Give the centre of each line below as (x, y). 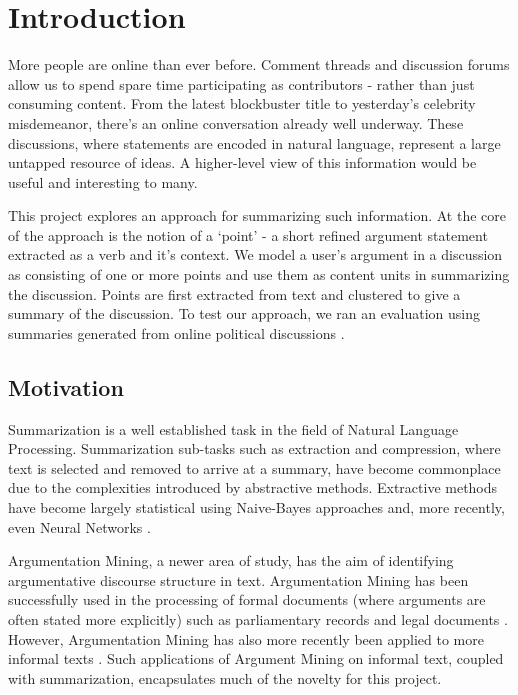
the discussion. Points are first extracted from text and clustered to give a (234, 293)
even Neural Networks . (79, 526)
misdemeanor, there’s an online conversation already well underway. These (236, 122)
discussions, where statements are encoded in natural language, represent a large (254, 142)
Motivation (66, 386)
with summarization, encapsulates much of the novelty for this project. (225, 677)
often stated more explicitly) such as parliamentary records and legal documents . (258, 618)
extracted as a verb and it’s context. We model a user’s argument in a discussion (255, 254)
